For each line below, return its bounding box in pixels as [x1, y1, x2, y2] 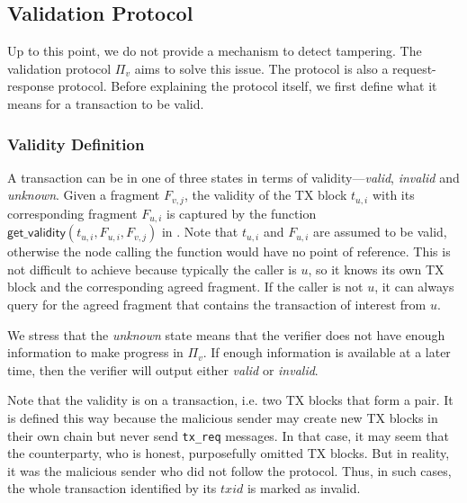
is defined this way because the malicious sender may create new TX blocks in [7, 409, 438, 427]
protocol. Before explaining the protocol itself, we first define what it [58, 76, 437, 95]
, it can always [374, 277, 454, 296]
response [7, 76, 54, 95]
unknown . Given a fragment [7, 185, 160, 204]
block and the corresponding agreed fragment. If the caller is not [7, 277, 364, 296]
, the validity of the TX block [184, 185, 347, 204]
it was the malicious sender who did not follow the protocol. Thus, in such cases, [7, 461, 452, 480]
